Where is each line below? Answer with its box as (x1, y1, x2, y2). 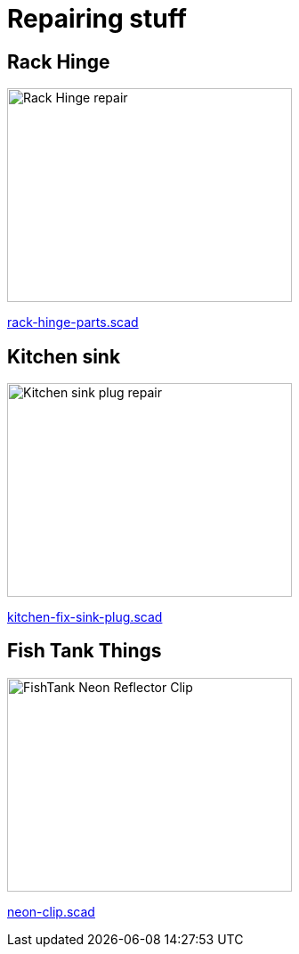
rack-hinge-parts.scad (7, 314, 139, 330)
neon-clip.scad (7, 903, 95, 919)
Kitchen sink (7, 345, 121, 368)
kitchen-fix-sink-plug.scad (7, 609, 163, 625)
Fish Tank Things (7, 640, 162, 663)
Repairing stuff (7, 4, 187, 34)
